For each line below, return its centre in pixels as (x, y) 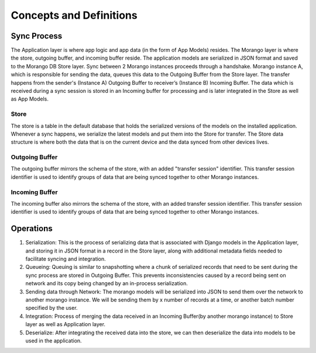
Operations (32, 229)
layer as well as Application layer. (65, 324)
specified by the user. (52, 308)
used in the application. (54, 340)
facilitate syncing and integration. (66, 259)
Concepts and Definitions (74, 15)
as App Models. (30, 99)
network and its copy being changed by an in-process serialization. (107, 283)
